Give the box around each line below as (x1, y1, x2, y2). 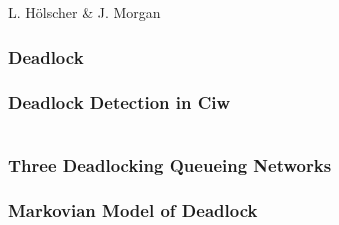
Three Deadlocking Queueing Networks (8, 152, 332, 177)
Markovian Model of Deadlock (8, 198, 258, 223)
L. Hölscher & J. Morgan (8, 2, 161, 22)
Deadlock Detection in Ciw (8, 90, 231, 115)
